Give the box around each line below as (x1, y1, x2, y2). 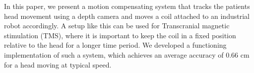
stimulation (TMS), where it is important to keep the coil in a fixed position (4, 30, 236, 40)
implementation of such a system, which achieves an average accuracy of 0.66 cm (4, 49, 250, 60)
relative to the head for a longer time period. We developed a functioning (4, 40, 227, 50)
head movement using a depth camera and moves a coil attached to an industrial (4, 10, 250, 21)
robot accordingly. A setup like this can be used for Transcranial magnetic (4, 20, 230, 31)
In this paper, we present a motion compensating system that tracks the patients (4, 1, 250, 11)
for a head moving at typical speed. (4, 59, 112, 70)
